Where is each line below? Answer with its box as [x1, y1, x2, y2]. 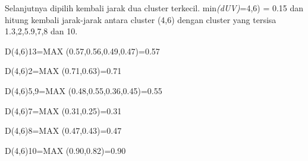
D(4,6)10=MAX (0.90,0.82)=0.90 [5, 144, 126, 156]
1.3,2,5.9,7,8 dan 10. [5, 25, 78, 37]
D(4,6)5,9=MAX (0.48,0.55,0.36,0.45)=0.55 [5, 84, 162, 96]
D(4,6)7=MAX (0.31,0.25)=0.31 [5, 104, 122, 117]
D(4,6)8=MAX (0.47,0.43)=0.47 [5, 124, 122, 137]
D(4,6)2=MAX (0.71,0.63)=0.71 [5, 65, 122, 77]
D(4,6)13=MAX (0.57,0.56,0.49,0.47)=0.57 [5, 44, 160, 57]
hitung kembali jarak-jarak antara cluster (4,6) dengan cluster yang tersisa [5, 13, 276, 25]
